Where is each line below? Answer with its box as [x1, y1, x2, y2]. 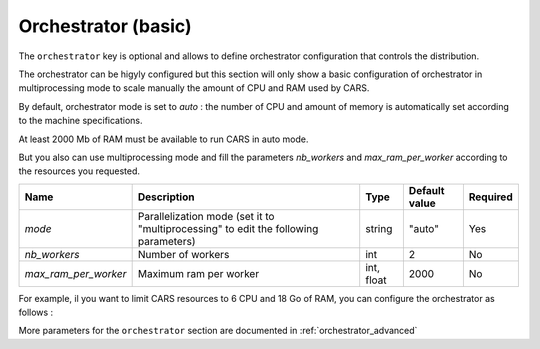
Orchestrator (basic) [18, 15, 192, 37]
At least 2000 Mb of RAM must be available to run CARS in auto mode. [18, 133, 309, 145]
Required [468, 190, 514, 204]
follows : [18, 306, 54, 319]
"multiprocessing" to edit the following [137, 221, 319, 235]
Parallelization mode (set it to [137, 209, 275, 223]
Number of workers [137, 247, 230, 261]
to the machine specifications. [18, 115, 144, 127]
